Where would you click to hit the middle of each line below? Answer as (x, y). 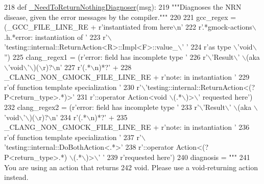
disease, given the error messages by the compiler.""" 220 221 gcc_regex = (120, 17)
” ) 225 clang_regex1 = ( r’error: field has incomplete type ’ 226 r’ (106, 56)
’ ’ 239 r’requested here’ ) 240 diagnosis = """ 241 (174, 157)
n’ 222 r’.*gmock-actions (214, 27)
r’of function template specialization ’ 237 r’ (73, 137)
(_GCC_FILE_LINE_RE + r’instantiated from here (89, 27)
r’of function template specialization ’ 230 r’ (73, 87)
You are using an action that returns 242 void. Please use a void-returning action (131, 167)
